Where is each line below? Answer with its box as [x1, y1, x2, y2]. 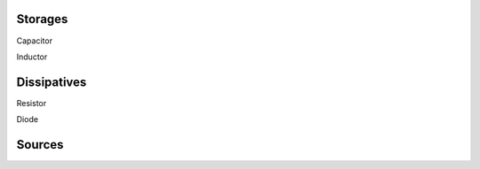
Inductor [16, 51, 48, 62]
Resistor [16, 97, 47, 108]
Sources [16, 137, 64, 152]
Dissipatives [16, 74, 87, 89]
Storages [16, 12, 68, 27]
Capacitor [16, 35, 53, 46]
